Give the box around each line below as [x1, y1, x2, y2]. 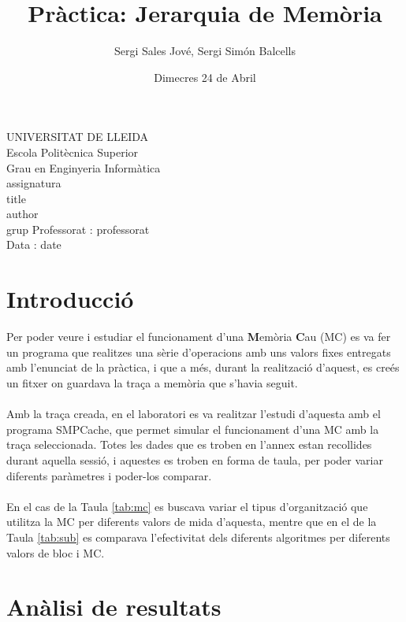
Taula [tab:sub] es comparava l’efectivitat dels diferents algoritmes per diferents [6, 528, 390, 545]
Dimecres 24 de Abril [154, 68, 256, 85]
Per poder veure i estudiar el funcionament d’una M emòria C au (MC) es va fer [6, 328, 391, 345]
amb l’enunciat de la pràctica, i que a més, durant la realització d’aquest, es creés [6, 359, 400, 376]
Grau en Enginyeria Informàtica [6, 159, 161, 176]
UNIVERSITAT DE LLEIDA [6, 128, 149, 145]
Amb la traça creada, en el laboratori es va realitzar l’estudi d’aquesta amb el [6, 405, 381, 422]
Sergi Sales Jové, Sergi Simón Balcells [114, 43, 296, 59]
